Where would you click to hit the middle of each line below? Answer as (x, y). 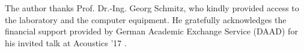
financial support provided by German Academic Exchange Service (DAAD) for (151, 31)
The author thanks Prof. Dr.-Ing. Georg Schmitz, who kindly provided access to (152, 8)
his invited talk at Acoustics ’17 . (66, 42)
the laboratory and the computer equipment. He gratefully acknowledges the (146, 19)
